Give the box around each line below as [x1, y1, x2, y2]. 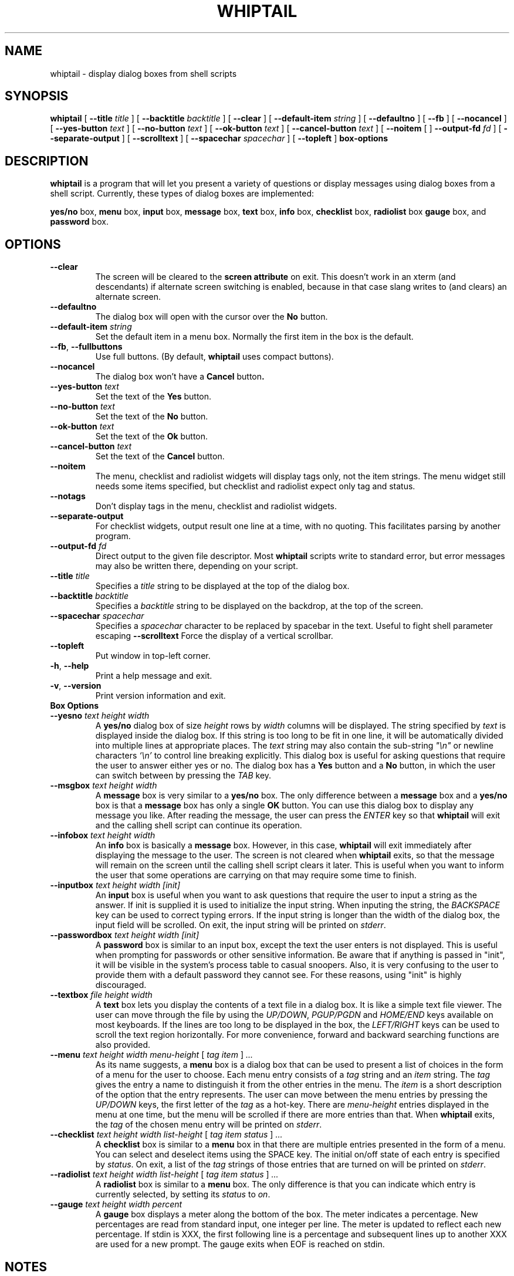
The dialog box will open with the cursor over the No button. [95, 312, 328, 322]
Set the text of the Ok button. [95, 431, 208, 442]
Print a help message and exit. [95, 671, 212, 681]
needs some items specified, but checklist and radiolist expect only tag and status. [95, 481, 415, 492]
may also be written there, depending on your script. [95, 561, 298, 571]
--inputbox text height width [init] [50, 880, 181, 891]
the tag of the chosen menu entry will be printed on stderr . [95, 1119, 322, 1130]
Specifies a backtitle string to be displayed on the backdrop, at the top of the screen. [95, 601, 424, 611]
